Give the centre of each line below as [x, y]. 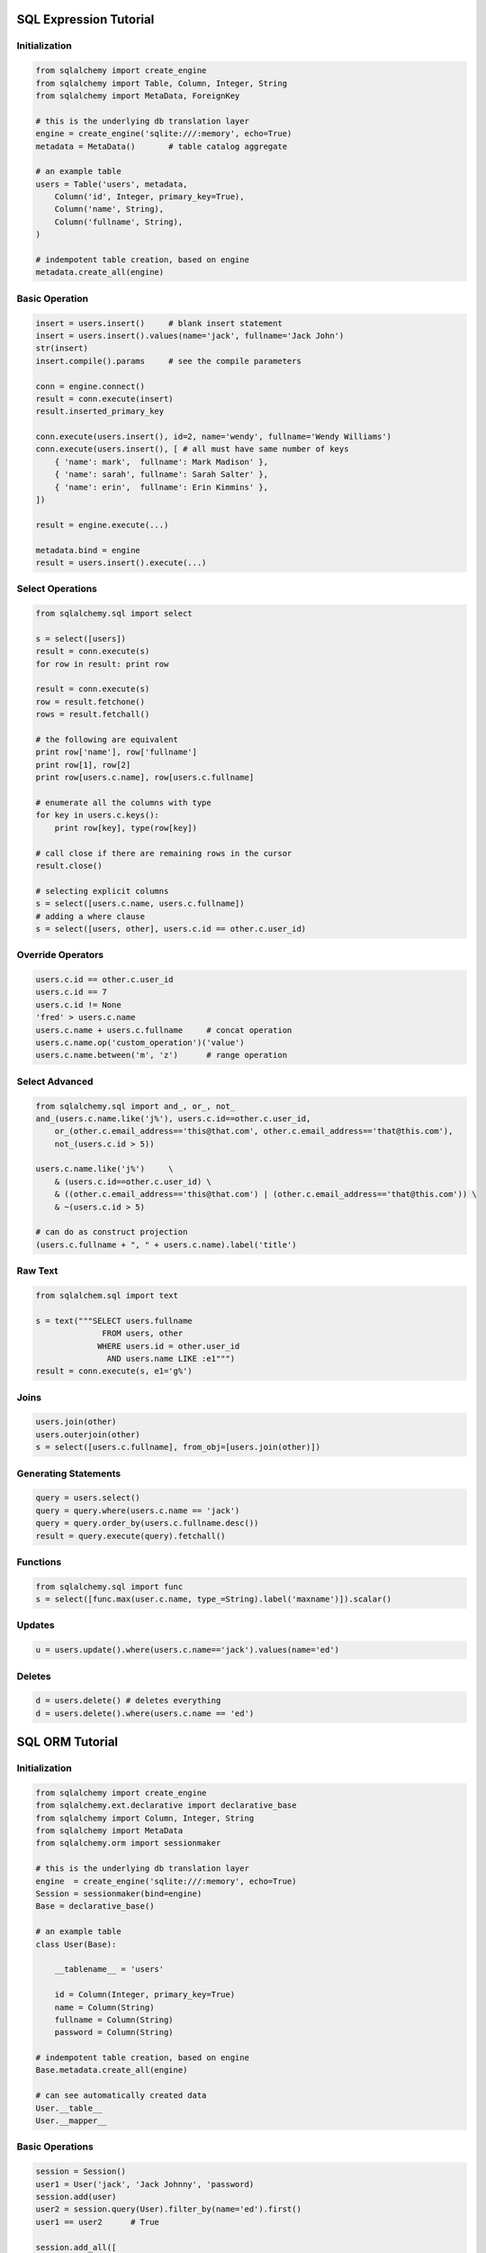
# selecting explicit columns [102, 891]
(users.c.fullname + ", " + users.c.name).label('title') [166, 1245]
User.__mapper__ [72, 2121]
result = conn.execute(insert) [105, 398]
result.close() [69, 866]
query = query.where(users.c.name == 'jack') [138, 1510]
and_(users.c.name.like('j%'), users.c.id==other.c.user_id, [173, 1118]
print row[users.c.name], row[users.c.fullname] [145, 778]
